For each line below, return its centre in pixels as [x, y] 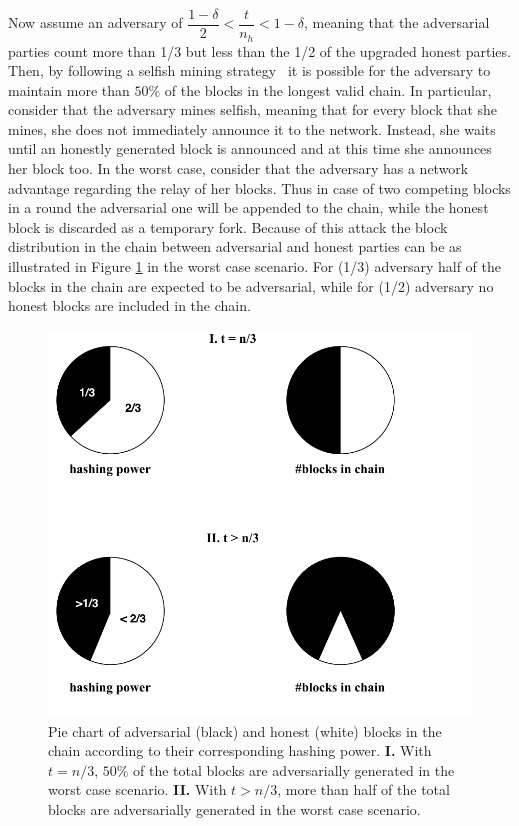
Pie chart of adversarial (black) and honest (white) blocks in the [245, 730]
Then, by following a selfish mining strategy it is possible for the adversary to [249, 70]
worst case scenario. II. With [137, 789]
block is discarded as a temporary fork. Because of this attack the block [228, 226]
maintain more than [69, 89]
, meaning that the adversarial [397, 22]
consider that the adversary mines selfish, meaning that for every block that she [253, 109]
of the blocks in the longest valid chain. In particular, [328, 89]
